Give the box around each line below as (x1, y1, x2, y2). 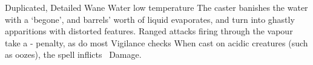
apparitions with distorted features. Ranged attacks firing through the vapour (5, 25, 293, 37)
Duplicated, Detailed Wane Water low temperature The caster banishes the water (5, 1, 308, 13)
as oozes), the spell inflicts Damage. (5, 48, 142, 61)
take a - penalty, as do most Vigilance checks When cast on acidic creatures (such (5, 36, 308, 49)
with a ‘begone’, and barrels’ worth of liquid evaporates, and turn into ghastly (5, 13, 295, 25)
